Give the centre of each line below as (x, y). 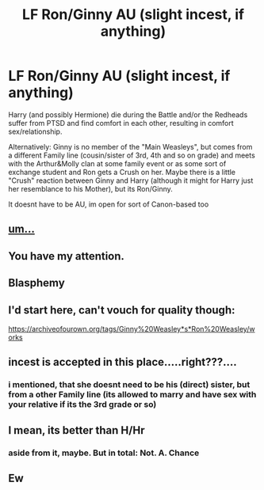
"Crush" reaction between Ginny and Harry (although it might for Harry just (131, 180)
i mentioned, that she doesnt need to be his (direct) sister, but (129, 385)
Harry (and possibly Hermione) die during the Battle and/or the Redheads (128, 114)
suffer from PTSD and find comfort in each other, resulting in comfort (121, 123)
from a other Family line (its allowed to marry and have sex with (132, 395)
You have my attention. (67, 256)
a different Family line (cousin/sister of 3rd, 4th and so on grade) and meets (132, 155)
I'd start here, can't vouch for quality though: (122, 310)
